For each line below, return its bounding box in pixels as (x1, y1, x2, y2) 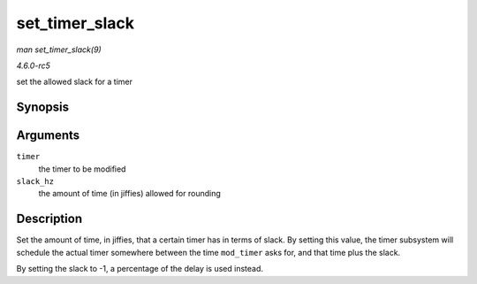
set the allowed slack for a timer (16, 76, 132, 88)
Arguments (16, 128, 80, 143)
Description (16, 211, 83, 226)
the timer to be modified (38, 164, 126, 174)
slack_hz (16, 177, 55, 187)
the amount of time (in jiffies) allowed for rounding (38, 188, 221, 199)
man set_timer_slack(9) (16, 44, 102, 55)
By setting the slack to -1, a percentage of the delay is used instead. (16, 264, 264, 274)
